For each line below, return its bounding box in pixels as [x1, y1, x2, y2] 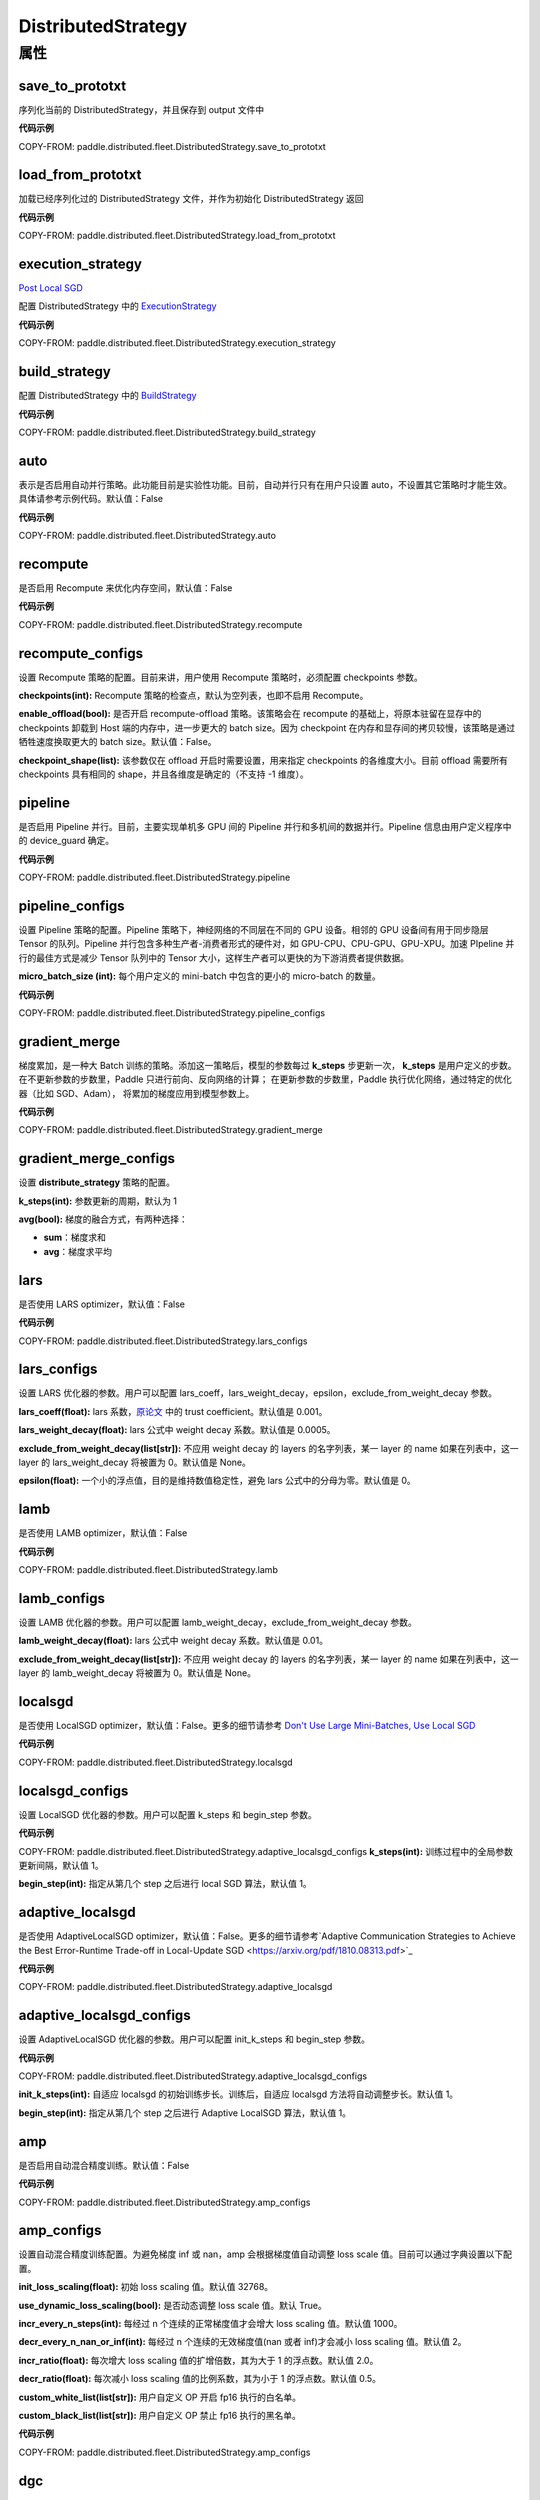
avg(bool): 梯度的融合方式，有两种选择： [18, 1213, 189, 1225]
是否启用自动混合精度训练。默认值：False [18, 2159, 190, 2171]
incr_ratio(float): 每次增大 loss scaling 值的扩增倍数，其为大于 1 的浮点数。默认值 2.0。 [18, 2354, 379, 2366]
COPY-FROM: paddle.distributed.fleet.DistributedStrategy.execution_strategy [18, 337, 337, 349]
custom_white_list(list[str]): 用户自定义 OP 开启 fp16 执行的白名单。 [18, 2391, 302, 2403]
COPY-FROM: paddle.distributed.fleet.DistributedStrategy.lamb [18, 1564, 279, 1576]
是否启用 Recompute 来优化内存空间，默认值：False [18, 581, 233, 594]
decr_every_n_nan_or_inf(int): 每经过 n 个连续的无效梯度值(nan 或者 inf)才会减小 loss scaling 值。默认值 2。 [18, 2336, 467, 2348]
